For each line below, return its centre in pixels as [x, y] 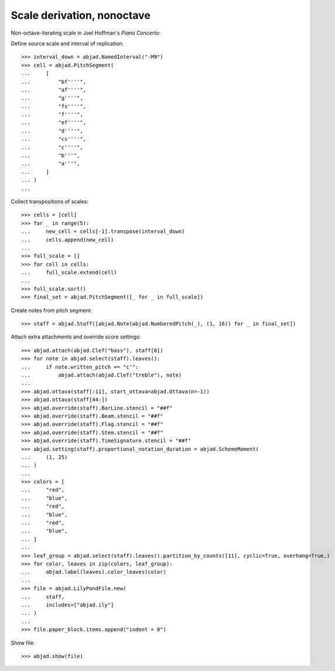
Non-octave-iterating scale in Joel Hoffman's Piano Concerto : [86, 33]
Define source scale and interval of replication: [67, 43]
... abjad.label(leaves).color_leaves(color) [94, 572]
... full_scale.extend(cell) [69, 272]
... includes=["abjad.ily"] [68, 605]
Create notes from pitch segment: [52, 310]
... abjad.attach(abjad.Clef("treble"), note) [102, 375]
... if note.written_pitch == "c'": [80, 367]
